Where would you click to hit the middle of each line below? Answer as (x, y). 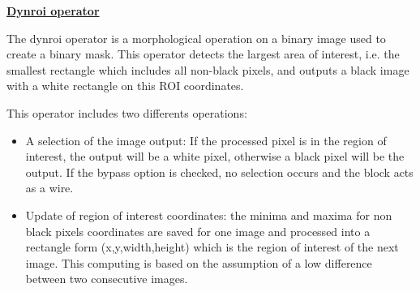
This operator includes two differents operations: (127, 112)
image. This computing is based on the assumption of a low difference (199, 262)
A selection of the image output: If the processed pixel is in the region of (206, 140)
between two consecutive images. (107, 279)
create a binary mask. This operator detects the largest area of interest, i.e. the (203, 54)
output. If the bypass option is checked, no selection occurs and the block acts (219, 172)
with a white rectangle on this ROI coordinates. (125, 86)
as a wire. (49, 188)
